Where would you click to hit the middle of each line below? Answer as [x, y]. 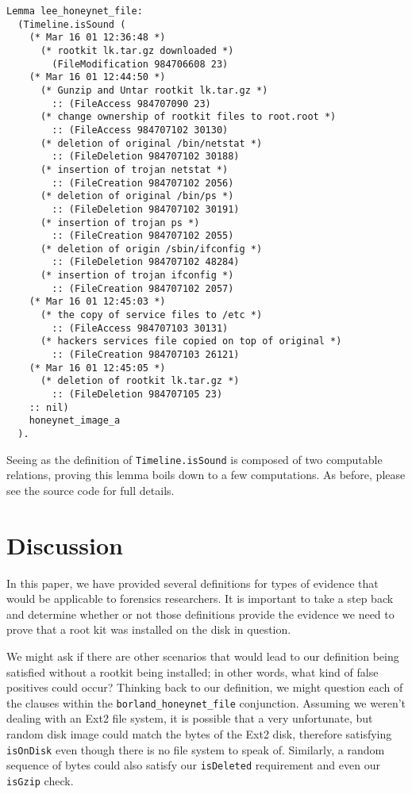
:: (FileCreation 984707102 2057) [143, 288]
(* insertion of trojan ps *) [120, 222]
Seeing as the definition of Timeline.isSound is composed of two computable [194, 459]
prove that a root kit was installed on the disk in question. [149, 629]
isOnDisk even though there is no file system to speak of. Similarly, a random [196, 749]
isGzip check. [40, 780]
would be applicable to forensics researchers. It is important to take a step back [200, 598]
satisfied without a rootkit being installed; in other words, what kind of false [193, 671]
